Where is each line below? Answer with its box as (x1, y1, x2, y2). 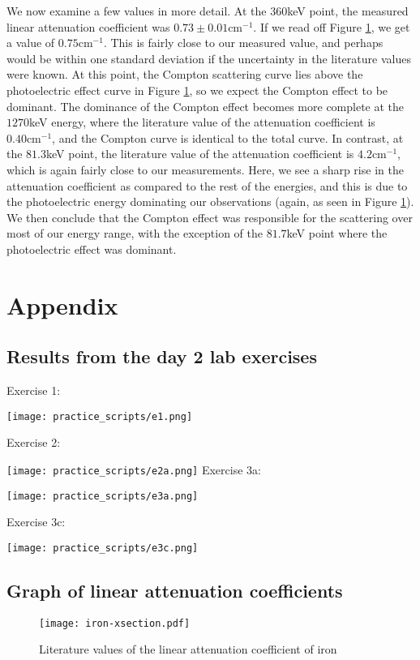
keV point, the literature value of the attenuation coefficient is (46, 145, 354, 162)
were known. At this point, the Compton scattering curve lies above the (6, 66, 363, 83)
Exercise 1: (6, 382, 61, 399)
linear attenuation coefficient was (6, 18, 170, 35)
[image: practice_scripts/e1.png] (6, 410, 193, 422)
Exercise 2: (6, 434, 61, 451)
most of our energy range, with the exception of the (6, 225, 263, 242)
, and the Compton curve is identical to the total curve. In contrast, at (52, 129, 404, 146)
